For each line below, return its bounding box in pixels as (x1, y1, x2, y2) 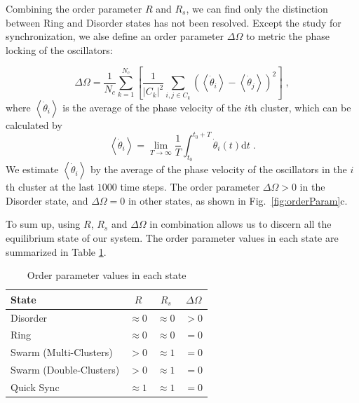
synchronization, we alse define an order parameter (6, 29, 224, 43)
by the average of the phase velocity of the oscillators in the (90, 162, 347, 177)
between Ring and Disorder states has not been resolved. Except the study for (6, 15, 341, 29)
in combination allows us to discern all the (149, 217, 332, 231)
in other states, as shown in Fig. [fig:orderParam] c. (128, 193, 348, 207)
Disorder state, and (6, 193, 88, 207)
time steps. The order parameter (120, 179, 260, 194)
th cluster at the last (6, 179, 95, 194)
